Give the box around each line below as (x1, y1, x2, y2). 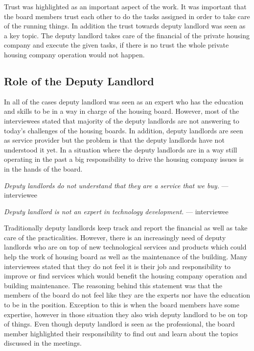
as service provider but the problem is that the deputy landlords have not (4, 135, 225, 145)
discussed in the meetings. (4, 338, 82, 348)
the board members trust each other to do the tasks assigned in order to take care (4, 11, 250, 21)
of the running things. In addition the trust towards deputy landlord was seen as (4, 21, 246, 31)
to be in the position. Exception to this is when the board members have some (4, 300, 239, 310)
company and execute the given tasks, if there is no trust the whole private (4, 40, 229, 50)
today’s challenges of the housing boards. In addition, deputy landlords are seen (4, 125, 243, 135)
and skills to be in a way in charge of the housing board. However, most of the (4, 106, 239, 116)
